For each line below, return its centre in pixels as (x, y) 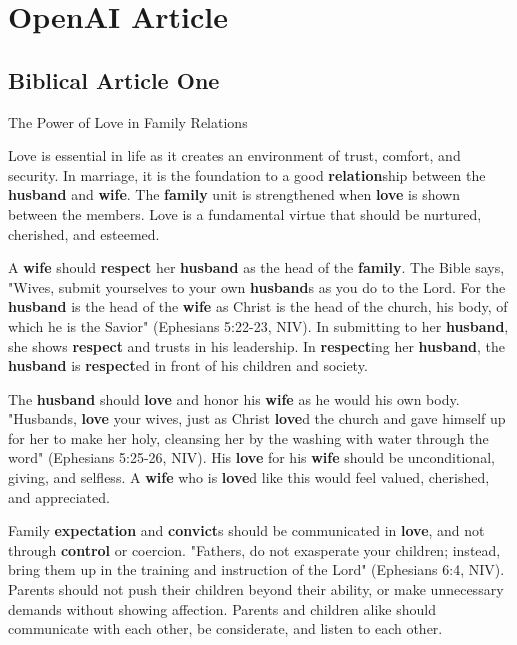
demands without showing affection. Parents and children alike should (222, 608)
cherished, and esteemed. (84, 233)
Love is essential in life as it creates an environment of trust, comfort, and (234, 155)
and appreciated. (59, 496)
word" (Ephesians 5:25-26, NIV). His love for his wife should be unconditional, (251, 457)
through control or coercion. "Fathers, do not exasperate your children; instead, (254, 549)
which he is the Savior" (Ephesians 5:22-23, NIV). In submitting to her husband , (258, 325)
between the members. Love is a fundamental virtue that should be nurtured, (245, 213)
